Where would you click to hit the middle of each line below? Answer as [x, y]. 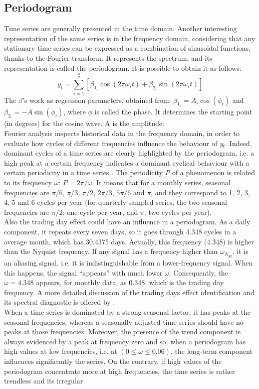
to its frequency [28, 182]
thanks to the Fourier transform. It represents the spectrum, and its [108, 57]
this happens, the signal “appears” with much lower [83, 272]
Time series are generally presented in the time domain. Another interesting [120, 28]
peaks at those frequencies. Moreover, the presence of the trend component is [122, 332]
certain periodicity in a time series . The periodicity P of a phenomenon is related [130, 172]
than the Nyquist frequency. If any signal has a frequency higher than [111, 251]
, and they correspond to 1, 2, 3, [200, 192]
